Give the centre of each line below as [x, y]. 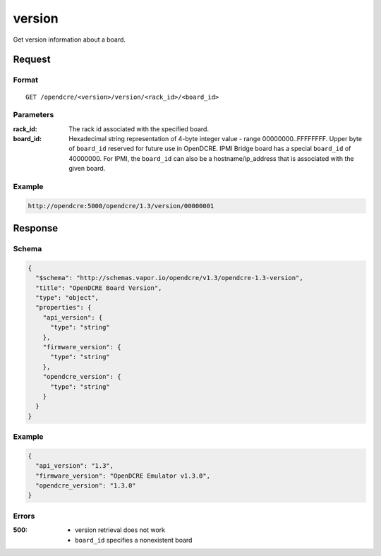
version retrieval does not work [120, 530]
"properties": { [64, 308]
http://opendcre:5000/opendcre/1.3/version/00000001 [121, 206]
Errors [24, 516]
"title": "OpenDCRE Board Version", [99, 288]
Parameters [34, 115]
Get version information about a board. [69, 40]
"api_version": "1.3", [75, 466]
